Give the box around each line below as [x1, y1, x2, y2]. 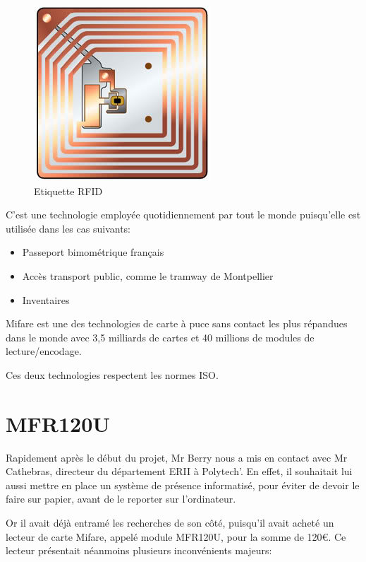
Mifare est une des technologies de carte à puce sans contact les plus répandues [6, 316, 348, 331]
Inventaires [22, 292, 70, 307]
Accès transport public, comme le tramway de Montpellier [22, 268, 274, 283]
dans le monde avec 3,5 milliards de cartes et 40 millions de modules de [6, 329, 315, 344]
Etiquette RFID [34, 183, 103, 198]
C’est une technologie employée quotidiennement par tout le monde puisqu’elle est [6, 207, 361, 222]
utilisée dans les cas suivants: [6, 221, 130, 235]
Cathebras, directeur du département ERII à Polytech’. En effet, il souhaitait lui [6, 464, 353, 479]
